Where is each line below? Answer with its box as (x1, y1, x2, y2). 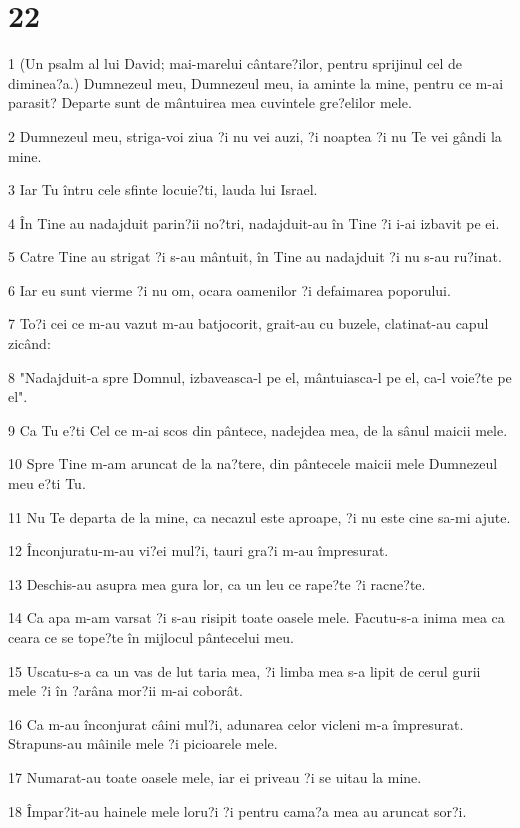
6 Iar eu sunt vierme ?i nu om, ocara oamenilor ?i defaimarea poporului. (8, 279, 451, 300)
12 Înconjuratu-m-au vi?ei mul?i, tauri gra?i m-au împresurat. (8, 540, 389, 561)
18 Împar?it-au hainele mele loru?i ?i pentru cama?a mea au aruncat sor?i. (8, 800, 467, 821)
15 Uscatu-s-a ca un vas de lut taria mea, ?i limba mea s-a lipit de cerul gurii (8, 660, 481, 681)
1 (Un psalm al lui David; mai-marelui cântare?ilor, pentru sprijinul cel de (8, 53, 463, 74)
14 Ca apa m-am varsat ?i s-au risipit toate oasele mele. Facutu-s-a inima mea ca (8, 607, 505, 628)
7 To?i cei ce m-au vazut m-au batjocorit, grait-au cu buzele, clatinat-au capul (8, 313, 489, 334)
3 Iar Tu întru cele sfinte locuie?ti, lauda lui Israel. (8, 179, 318, 200)
